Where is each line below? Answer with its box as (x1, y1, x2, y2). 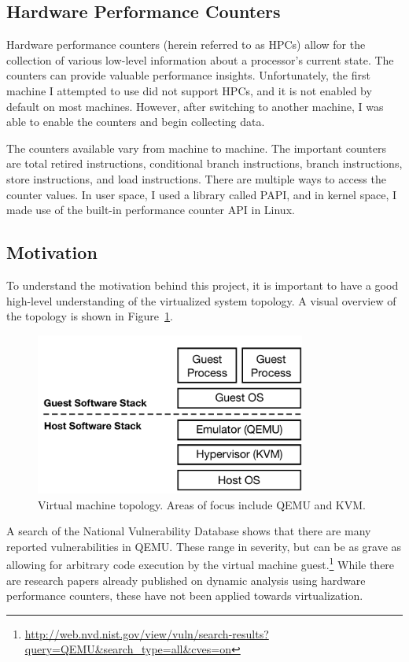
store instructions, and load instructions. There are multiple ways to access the (6, 170, 386, 187)
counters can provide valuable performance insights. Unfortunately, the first (6, 67, 370, 83)
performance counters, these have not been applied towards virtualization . (6, 587, 363, 604)
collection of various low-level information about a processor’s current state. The (6, 51, 394, 68)
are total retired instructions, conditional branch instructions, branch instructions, (6, 155, 403, 172)
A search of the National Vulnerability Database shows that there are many (6, 523, 371, 539)
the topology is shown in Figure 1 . (6, 308, 173, 324)
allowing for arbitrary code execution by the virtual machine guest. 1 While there (6, 554, 395, 573)
